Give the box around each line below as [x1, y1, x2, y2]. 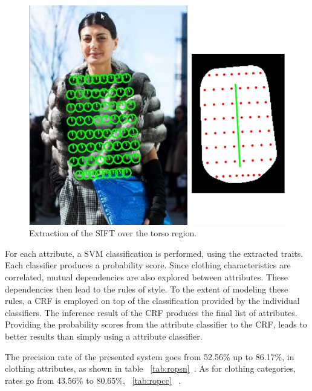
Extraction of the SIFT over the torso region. [29, 227, 197, 239]
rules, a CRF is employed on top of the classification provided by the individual [5, 294, 300, 307]
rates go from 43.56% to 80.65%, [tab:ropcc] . [5, 373, 181, 386]
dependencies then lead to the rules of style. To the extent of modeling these [5, 282, 288, 295]
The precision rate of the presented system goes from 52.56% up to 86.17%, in [5, 350, 294, 363]
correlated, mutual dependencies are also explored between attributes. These [5, 271, 288, 283]
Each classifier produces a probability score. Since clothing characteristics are [5, 259, 291, 271]
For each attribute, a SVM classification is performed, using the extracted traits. [5, 247, 304, 259]
